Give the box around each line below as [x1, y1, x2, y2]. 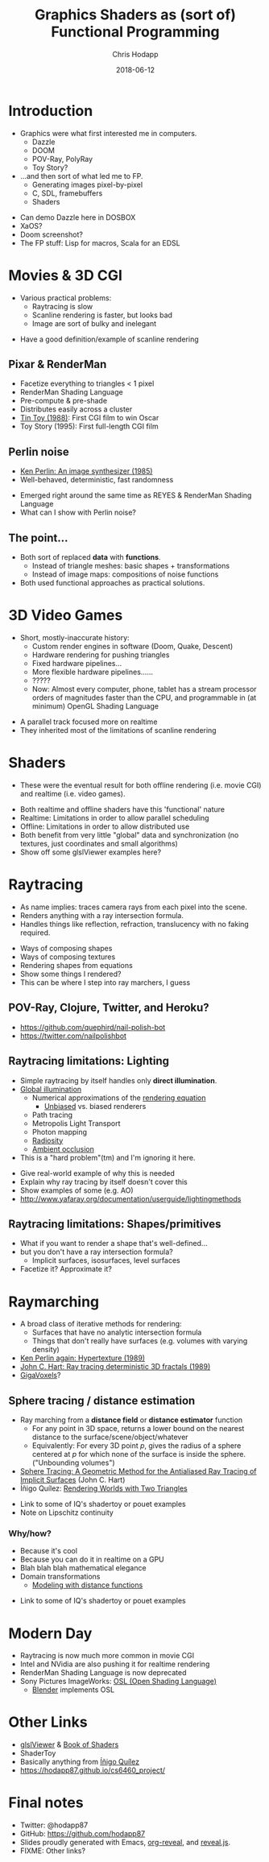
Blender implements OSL [31, 1685, 115, 1694]
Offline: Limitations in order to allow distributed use [19, 821, 190, 831]
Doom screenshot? [19, 230, 83, 239]
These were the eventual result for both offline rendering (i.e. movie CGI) [19, 780, 262, 790]
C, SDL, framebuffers [31, 188, 103, 198]
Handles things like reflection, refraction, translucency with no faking [19, 919, 250, 929]
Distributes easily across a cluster [19, 404, 133, 414]
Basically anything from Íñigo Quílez [19, 1757, 139, 1767]
